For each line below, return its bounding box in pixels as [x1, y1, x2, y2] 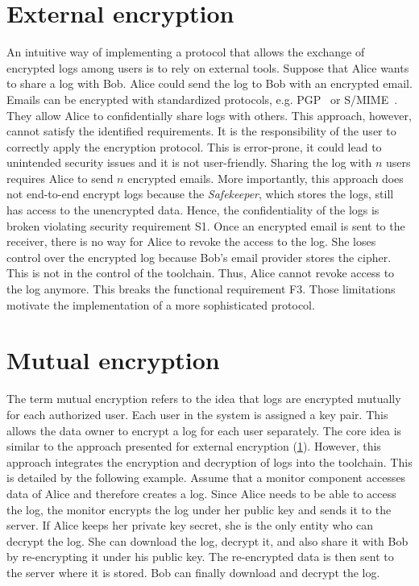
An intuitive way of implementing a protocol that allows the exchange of [6, 44, 365, 60]
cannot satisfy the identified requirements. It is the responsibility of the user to [6, 123, 396, 139]
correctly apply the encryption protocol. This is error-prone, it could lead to [6, 138, 382, 155]
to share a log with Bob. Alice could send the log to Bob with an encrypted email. [6, 75, 413, 92]
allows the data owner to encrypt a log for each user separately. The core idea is [6, 422, 402, 438]
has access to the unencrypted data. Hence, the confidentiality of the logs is [6, 202, 380, 218]
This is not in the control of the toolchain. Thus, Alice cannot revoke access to [6, 264, 395, 281]
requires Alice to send [6, 169, 114, 186]
